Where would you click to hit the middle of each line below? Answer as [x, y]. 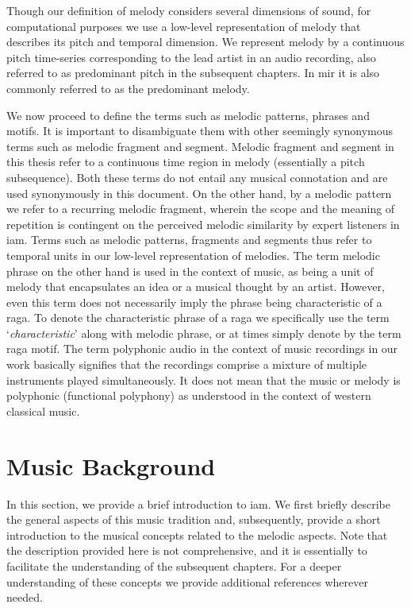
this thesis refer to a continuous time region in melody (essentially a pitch [186, 162]
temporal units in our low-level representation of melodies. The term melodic [193, 255]
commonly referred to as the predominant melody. [128, 88]
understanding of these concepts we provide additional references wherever [187, 581]
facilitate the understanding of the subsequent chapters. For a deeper [174, 565]
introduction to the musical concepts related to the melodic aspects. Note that [197, 534]
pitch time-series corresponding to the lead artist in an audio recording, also [191, 57]
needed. [25, 597]
